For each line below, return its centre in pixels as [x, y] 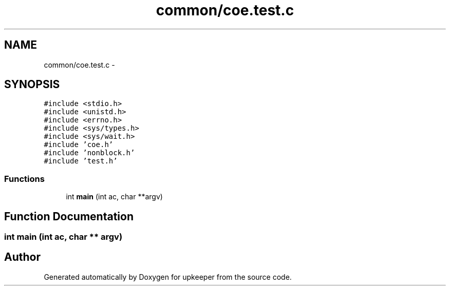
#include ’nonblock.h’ [89, 153]
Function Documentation [69, 216]
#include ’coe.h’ [79, 145]
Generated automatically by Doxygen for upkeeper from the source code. [168, 277]
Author [22, 257]
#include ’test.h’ [81, 161]
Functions [24, 179]
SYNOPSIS [32, 85]
